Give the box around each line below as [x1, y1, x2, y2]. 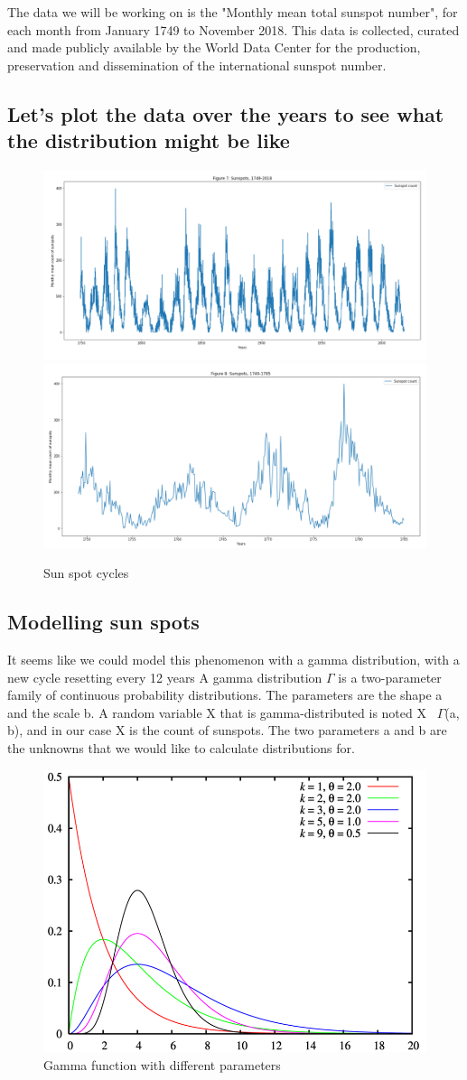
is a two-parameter [338, 667, 442, 686]
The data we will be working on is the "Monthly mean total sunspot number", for [7, 3, 458, 21]
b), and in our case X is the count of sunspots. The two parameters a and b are [7, 721, 447, 740]
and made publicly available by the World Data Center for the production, [7, 38, 421, 57]
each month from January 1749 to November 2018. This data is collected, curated [7, 20, 460, 39]
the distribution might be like [7, 126, 290, 154]
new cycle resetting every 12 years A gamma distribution [7, 667, 322, 686]
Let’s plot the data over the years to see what [7, 99, 444, 127]
